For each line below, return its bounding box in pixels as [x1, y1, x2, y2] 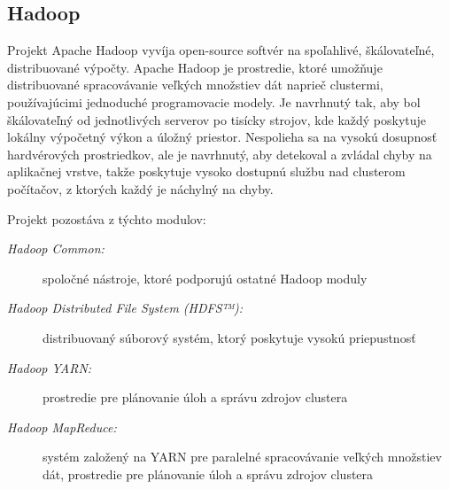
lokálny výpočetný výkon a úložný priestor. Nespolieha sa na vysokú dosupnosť [7, 128, 437, 146]
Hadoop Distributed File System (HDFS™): [7, 299, 244, 317]
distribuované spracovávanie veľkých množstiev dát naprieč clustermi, [7, 75, 383, 94]
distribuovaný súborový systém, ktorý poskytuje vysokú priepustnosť [43, 328, 416, 346]
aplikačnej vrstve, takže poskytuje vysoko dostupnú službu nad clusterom [7, 162, 406, 181]
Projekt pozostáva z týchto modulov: [7, 209, 206, 228]
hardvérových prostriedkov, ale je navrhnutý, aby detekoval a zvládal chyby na [7, 144, 432, 163]
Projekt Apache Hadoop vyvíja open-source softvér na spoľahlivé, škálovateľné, [7, 41, 435, 59]
